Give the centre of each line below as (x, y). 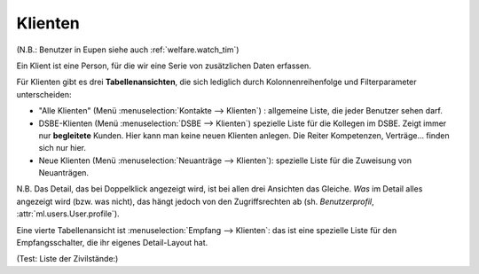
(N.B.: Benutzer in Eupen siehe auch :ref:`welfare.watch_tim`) (128, 50)
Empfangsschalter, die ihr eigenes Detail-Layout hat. (112, 243)
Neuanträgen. (63, 173)
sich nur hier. (63, 148)
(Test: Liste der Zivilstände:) (67, 259)
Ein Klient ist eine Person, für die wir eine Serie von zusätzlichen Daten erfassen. (164, 66)
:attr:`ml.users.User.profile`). (68, 214)
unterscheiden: (44, 94)
